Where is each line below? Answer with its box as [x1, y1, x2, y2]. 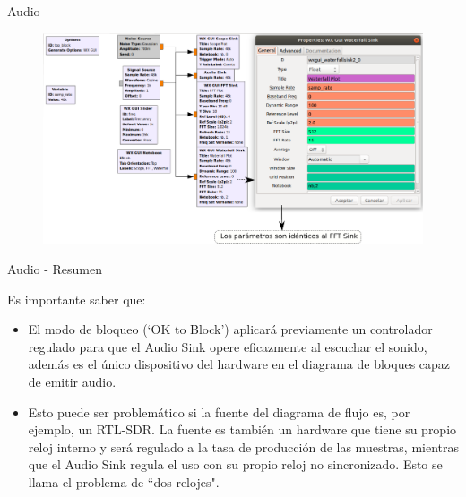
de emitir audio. [28, 372, 116, 390]
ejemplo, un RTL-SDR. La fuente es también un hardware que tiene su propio [28, 420, 457, 439]
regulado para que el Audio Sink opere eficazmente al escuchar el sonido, [28, 337, 427, 356]
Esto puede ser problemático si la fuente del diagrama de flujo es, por [28, 402, 410, 421]
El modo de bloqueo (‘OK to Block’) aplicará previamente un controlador [28, 320, 433, 338]
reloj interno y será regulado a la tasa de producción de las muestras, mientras [28, 437, 460, 456]
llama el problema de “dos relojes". [28, 472, 220, 491]
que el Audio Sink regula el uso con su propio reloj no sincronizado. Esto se [28, 455, 443, 474]
